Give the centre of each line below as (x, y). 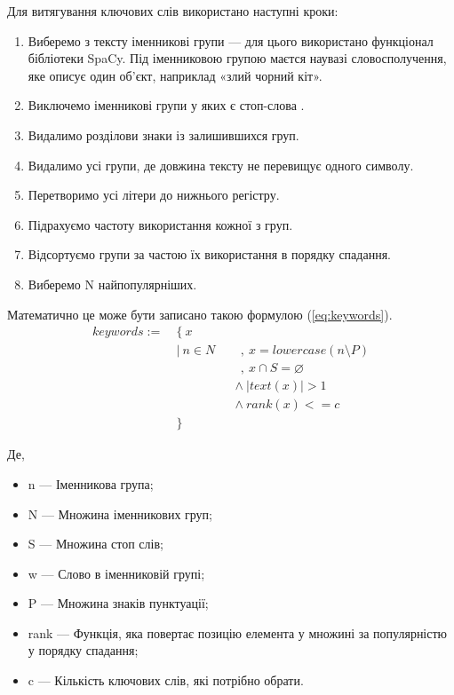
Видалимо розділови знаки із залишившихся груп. (163, 134)
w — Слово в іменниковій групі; (116, 573)
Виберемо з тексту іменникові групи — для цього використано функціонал (231, 40)
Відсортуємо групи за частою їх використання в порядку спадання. (209, 254)
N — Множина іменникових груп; (120, 513)
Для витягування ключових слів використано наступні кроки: (173, 11)
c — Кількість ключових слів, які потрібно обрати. (166, 680)
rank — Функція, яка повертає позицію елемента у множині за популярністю (238, 632)
